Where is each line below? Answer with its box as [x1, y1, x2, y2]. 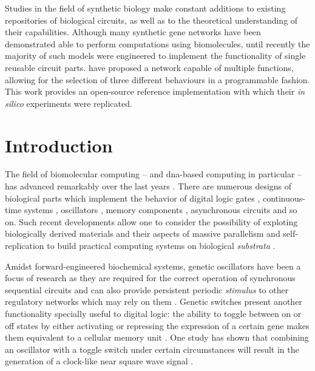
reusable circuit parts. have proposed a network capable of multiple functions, [5, 61, 294, 73]
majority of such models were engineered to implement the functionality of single [5, 49, 306, 62]
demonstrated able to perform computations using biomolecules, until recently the [5, 37, 310, 50]
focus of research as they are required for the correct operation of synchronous [5, 271, 296, 284]
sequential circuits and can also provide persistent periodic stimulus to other [5, 283, 289, 296]
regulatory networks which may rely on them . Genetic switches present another [5, 295, 302, 308]
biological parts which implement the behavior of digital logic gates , [5, 191, 260, 204]
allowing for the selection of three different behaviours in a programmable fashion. [5, 73, 310, 86]
